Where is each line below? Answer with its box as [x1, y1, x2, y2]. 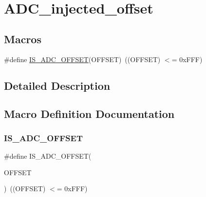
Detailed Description [4, 78, 111, 93]
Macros [4, 31, 41, 46]
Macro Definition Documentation [4, 106, 175, 121]
